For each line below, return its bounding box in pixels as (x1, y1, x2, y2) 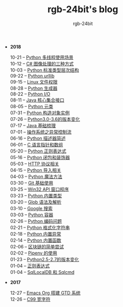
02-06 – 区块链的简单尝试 (10, 243, 64, 249)
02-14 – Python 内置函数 (10, 237, 61, 243)
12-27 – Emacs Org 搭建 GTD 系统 (10, 290, 81, 296)
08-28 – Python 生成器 (10, 85, 57, 91)
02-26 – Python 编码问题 (10, 218, 62, 224)
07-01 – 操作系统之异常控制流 (10, 129, 72, 135)
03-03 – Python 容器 (10, 212, 53, 218)
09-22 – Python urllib (10, 72, 55, 79)
